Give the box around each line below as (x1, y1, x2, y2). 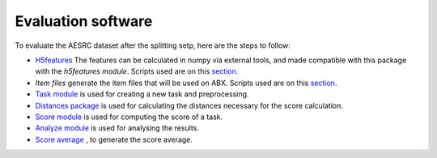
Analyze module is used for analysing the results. (35, 123, 200, 133)
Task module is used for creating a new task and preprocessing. (35, 89, 249, 99)
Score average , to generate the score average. (35, 135, 193, 144)
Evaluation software (15, 12, 153, 30)
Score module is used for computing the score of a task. (35, 112, 223, 122)
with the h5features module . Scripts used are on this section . (35, 66, 239, 76)
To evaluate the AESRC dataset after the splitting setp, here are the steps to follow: (15, 41, 291, 50)
